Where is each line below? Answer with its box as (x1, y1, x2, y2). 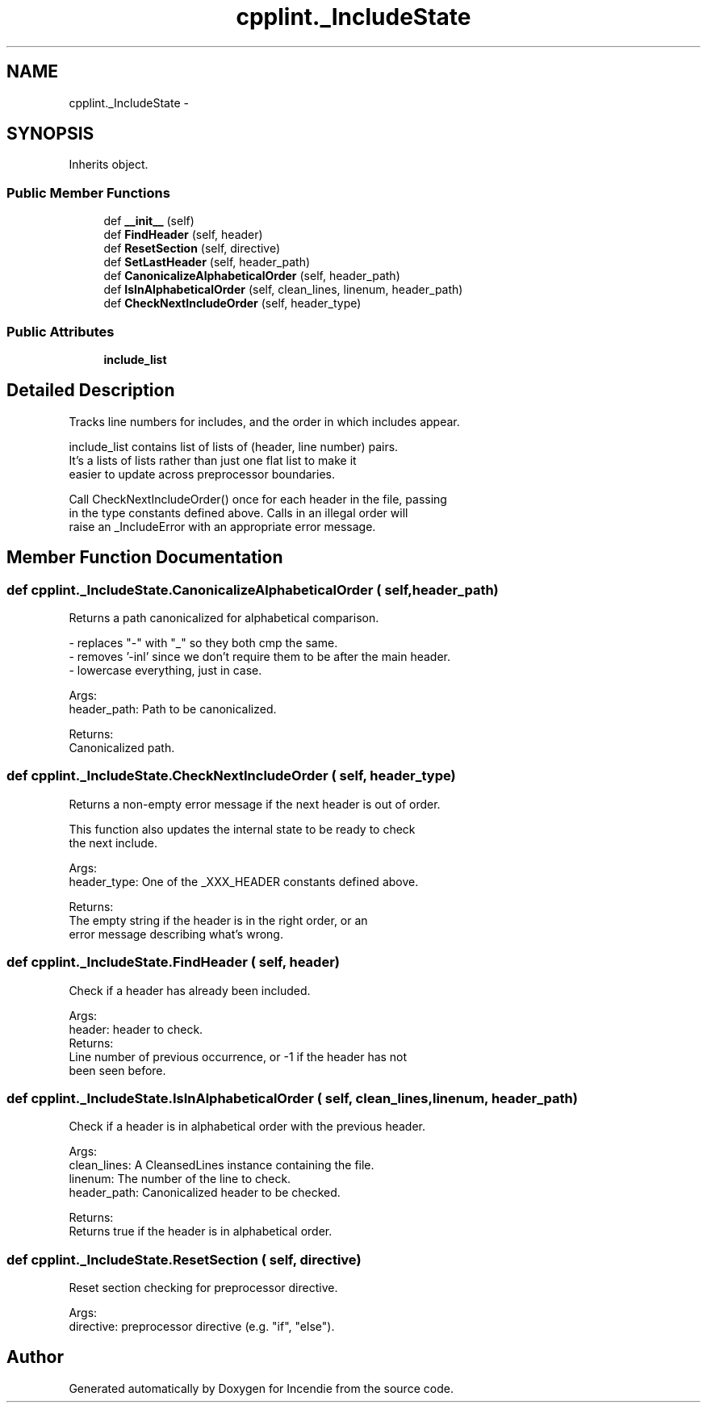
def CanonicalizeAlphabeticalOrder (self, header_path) (103, 269, 400, 283)
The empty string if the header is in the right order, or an (69, 913, 368, 927)
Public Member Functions (6, 184, 170, 201)
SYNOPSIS (6, 123, 94, 144)
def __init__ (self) (103, 214, 195, 228)
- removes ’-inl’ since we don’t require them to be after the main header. (69, 650, 450, 663)
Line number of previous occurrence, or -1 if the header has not (69, 1049, 408, 1064)
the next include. (69, 835, 157, 850)
